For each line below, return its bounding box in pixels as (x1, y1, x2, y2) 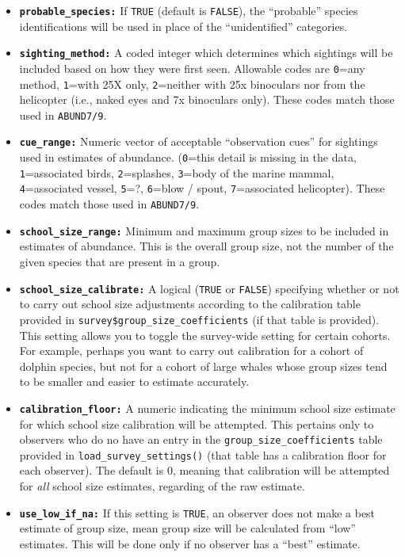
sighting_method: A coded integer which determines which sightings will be (19, 44, 393, 61)
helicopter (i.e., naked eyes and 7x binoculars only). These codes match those (19, 91, 395, 108)
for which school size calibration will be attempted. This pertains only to (19, 415, 374, 432)
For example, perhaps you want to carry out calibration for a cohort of (19, 342, 364, 359)
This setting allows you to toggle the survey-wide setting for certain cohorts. (19, 326, 391, 343)
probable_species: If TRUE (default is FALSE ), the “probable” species (19, 2, 358, 18)
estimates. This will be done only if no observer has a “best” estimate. (19, 535, 361, 551)
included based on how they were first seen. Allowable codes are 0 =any (19, 59, 365, 76)
